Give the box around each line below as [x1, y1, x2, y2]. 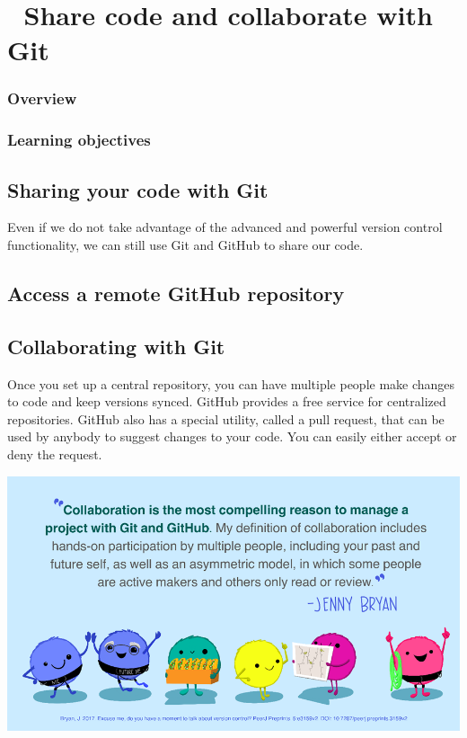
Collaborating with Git [7, 332, 225, 360]
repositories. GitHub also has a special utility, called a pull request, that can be [7, 409, 445, 428]
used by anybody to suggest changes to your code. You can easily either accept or [7, 427, 457, 446]
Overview [7, 87, 77, 110]
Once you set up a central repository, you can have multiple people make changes [7, 374, 455, 393]
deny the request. [7, 445, 102, 463]
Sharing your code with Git [7, 175, 269, 203]
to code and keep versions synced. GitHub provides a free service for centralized [7, 392, 446, 411]
